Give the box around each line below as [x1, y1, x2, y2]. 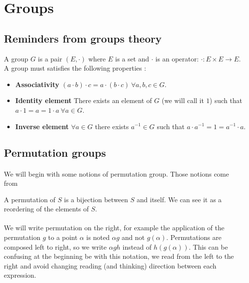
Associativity [15, 79, 59, 89]
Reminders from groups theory [4, 30, 162, 45]
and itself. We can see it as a [136, 194, 222, 204]
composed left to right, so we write [4, 241, 107, 252]
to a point [48, 232, 78, 242]
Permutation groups [4, 145, 106, 160]
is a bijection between [64, 194, 128, 204]
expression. [4, 270, 36, 280]
